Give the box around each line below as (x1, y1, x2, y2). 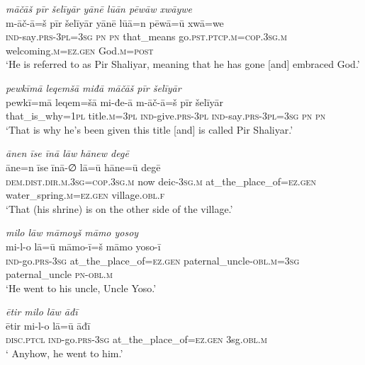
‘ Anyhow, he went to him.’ (6, 346, 123, 361)
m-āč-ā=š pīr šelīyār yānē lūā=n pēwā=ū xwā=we (6, 15, 224, 30)
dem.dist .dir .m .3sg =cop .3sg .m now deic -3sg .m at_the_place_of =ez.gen (6, 173, 316, 188)
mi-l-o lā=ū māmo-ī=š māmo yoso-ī (6, 238, 161, 253)
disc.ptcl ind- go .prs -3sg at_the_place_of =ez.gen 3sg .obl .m (6, 332, 267, 347)
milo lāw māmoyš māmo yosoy (6, 225, 139, 240)
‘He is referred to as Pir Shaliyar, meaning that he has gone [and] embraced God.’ (6, 57, 360, 71)
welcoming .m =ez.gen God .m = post (6, 42, 154, 57)
